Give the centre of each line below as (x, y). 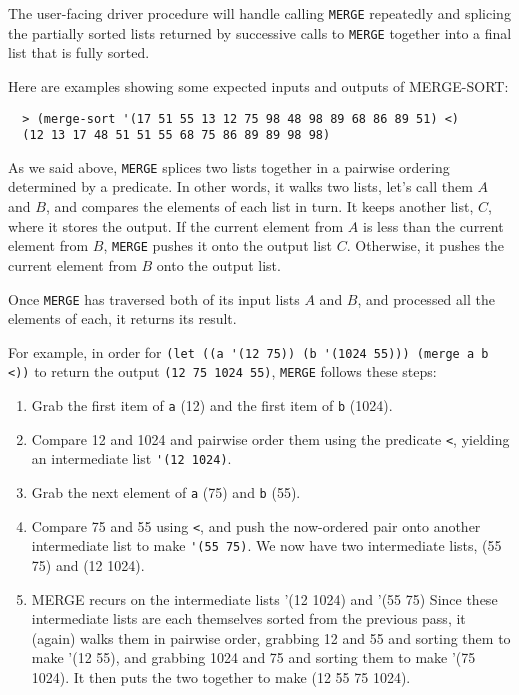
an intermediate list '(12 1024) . (131, 458)
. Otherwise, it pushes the (425, 245)
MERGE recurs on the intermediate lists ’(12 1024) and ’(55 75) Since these (264, 598)
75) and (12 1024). (88, 565)
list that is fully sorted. (79, 52)
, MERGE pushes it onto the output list (217, 245)
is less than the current (433, 225)
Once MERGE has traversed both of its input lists (154, 298)
